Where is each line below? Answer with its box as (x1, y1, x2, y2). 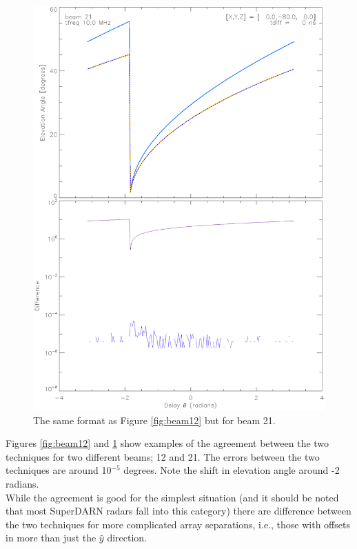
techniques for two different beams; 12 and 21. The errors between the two (6, 449, 320, 463)
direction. (107, 530, 147, 545)
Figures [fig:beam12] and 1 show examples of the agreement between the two (6, 436, 329, 450)
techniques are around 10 (6, 463, 112, 477)
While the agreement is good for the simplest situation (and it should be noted (6, 490, 339, 504)
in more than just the (6, 530, 96, 545)
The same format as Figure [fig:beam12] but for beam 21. (33, 412, 276, 427)
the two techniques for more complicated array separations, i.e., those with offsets (6, 517, 350, 531)
